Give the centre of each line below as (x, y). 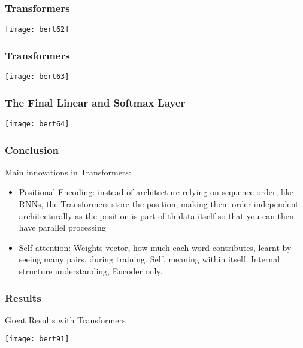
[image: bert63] (37, 77)
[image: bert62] (37, 30)
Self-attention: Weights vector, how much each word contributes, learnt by (155, 247)
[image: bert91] (37, 339)
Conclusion (32, 149)
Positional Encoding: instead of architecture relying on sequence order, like (156, 192)
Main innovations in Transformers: (68, 172)
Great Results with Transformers (65, 320)
